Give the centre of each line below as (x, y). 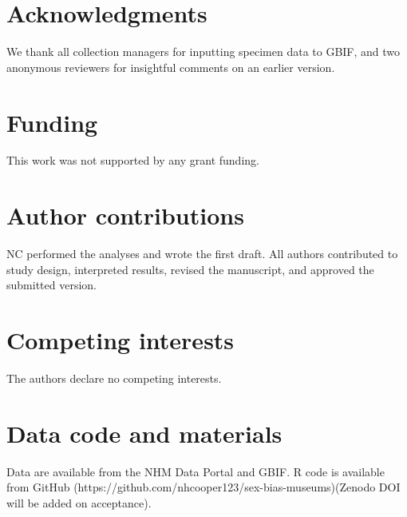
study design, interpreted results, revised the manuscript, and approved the (190, 269)
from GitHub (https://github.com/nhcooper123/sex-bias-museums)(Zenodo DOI (203, 487)
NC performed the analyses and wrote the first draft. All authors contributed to (202, 254)
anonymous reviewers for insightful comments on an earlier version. (171, 67)
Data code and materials (144, 433)
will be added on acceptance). (79, 502)
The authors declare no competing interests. (114, 378)
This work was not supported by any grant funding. (133, 160)
